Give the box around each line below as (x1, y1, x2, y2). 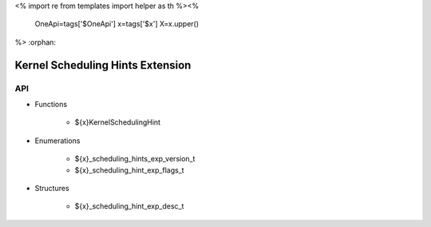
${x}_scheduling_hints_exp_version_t (74, 154, 196, 164)
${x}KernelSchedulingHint (74, 117, 161, 127)
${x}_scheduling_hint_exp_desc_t (74, 201, 184, 211)
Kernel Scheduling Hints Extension (14, 58, 192, 72)
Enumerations (34, 136, 81, 145)
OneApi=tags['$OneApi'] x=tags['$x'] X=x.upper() (34, 19, 200, 29)
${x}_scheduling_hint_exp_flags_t (74, 165, 184, 175)
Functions (34, 99, 68, 109)
